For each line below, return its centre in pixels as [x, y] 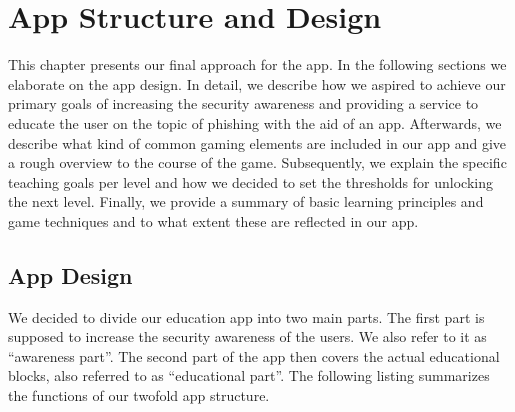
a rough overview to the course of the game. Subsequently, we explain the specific [257, 162]
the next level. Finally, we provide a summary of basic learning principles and [246, 201]
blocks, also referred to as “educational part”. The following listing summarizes [249, 375]
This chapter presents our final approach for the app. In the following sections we [257, 64]
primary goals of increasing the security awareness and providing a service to [243, 103]
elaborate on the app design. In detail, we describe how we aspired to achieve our [257, 83]
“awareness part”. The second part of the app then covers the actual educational [254, 355]
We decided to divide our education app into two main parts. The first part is [246, 316]
